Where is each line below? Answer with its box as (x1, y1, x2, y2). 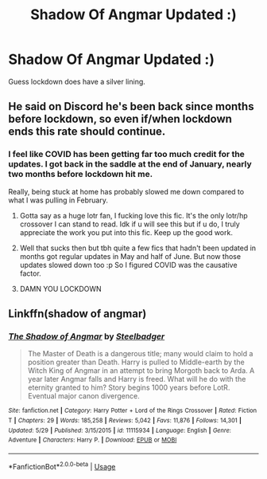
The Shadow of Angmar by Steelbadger (8, 331, 165, 342)
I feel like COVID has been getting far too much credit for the (8, 149, 245, 160)
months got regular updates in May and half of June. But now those (19, 251, 241, 261)
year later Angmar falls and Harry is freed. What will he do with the (27, 375, 246, 384)
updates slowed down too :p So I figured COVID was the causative (19, 260, 238, 269)
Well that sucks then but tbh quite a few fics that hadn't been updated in (19, 243, 257, 253)
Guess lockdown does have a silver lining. (8, 77, 145, 86)
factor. (19, 269, 41, 278)
